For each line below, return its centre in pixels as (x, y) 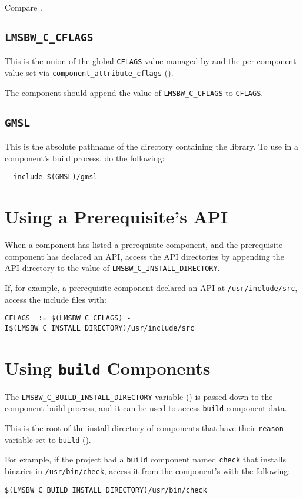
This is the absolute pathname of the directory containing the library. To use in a (152, 146)
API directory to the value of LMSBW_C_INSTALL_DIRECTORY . (112, 268)
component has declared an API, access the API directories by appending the (144, 256)
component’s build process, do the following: (85, 158)
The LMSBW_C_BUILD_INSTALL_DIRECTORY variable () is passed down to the (139, 396)
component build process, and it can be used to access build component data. (146, 408)
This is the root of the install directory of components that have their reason (144, 428)
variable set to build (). (48, 439)
